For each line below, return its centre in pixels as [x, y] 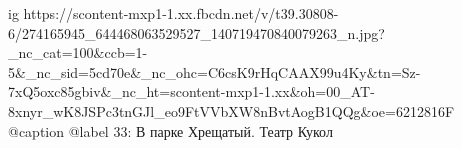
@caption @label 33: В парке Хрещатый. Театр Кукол [170, 130]
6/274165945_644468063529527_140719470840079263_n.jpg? [196, 32]
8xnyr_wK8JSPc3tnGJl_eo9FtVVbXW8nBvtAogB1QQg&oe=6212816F [231, 110]
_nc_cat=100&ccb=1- [78, 52]
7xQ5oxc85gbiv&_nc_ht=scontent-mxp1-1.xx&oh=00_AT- [191, 91]
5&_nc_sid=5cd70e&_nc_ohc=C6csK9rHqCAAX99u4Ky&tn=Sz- [214, 71]
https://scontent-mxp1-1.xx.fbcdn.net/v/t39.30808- [181, 13]
